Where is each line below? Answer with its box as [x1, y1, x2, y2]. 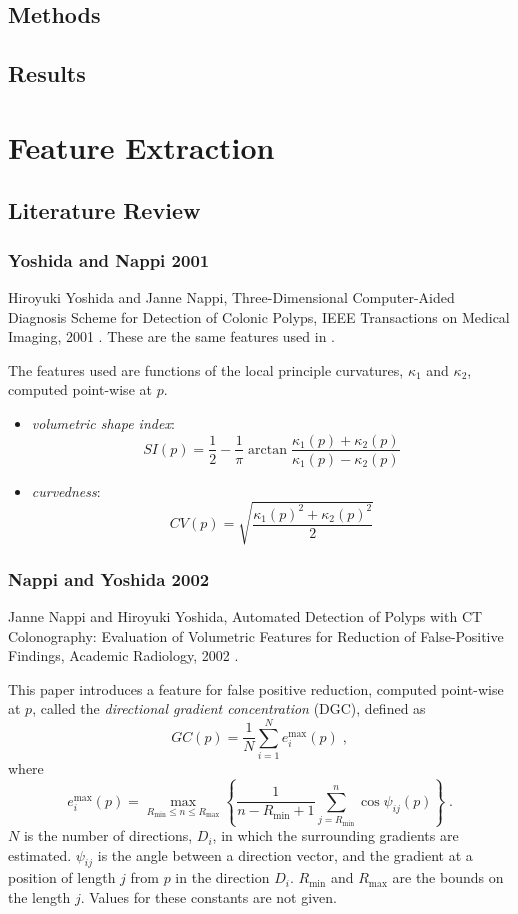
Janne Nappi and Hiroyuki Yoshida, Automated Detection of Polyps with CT [8, 605, 483, 626]
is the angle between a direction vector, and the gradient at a [97, 844, 473, 865]
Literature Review [8, 195, 201, 226]
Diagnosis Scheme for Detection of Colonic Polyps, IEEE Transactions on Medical [8, 306, 510, 327]
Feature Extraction [8, 126, 275, 167]
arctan [248, 442, 288, 457]
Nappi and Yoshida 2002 [8, 566, 210, 591]
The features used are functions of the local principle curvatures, [8, 359, 404, 380]
